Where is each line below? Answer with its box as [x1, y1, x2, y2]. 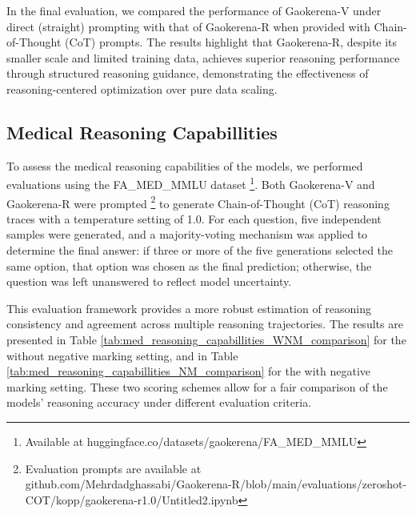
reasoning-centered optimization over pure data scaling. [6, 80, 278, 97]
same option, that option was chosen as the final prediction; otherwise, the [6, 257, 372, 274]
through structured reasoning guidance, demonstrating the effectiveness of [6, 65, 369, 82]
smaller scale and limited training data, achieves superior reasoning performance [6, 49, 400, 66]
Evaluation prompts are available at [25, 460, 202, 476]
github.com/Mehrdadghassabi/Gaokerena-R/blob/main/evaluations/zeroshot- [25, 476, 407, 492]
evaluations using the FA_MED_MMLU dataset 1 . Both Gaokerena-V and [6, 174, 375, 193]
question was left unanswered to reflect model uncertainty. [6, 273, 292, 290]
